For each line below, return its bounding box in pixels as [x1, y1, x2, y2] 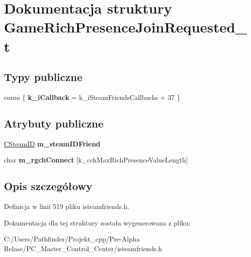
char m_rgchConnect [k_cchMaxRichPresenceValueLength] [4, 155, 188, 165]
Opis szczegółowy [4, 178, 93, 193]
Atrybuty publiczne [4, 115, 104, 130]
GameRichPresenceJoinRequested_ [4, 17, 247, 37]
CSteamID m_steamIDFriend [4, 138, 101, 148]
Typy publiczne [4, 69, 83, 84]
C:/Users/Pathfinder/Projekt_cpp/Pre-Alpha [4, 234, 140, 244]
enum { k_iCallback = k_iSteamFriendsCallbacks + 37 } [4, 92, 180, 102]
